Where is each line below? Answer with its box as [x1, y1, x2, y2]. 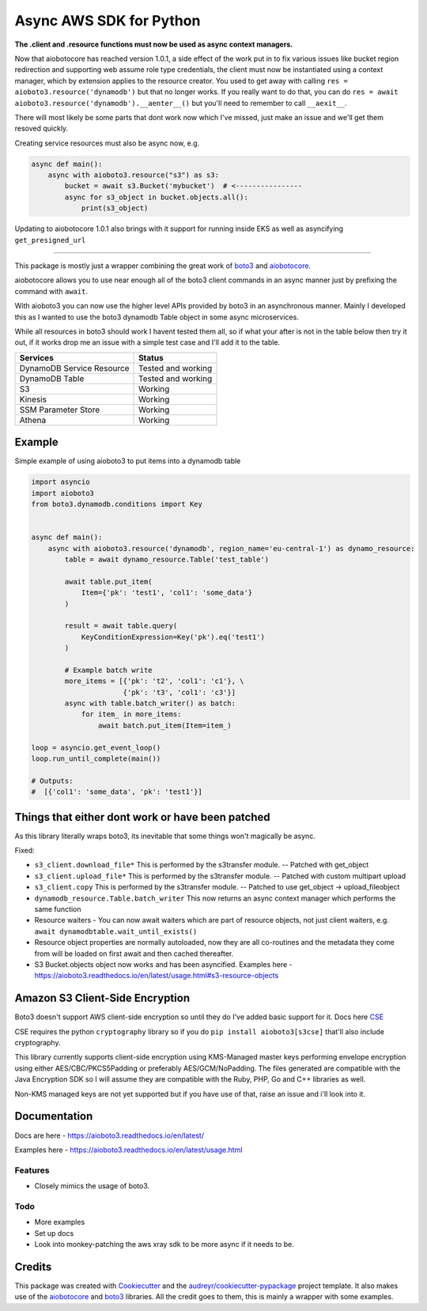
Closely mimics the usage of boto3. [34, 1181, 150, 1191]
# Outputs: [31, 776, 74, 785]
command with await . [14, 286, 89, 296]
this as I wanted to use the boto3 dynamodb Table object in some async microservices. [14, 312, 300, 322]
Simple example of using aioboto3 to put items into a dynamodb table [14, 456, 241, 466]
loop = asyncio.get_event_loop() [31, 743, 161, 752]
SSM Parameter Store [19, 404, 100, 415]
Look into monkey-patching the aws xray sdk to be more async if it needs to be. [34, 1239, 294, 1249]
